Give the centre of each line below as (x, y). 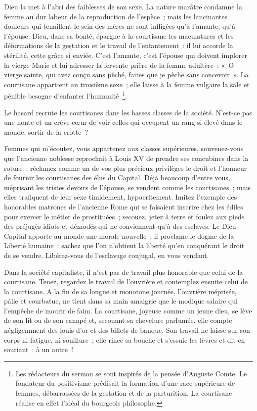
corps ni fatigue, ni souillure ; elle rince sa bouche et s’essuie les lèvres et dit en (125, 339)
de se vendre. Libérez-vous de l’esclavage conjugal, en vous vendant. (107, 255)
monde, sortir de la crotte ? (46, 131)
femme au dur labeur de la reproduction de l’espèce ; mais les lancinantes (116, 16)
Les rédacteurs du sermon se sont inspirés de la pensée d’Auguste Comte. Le (131, 373)
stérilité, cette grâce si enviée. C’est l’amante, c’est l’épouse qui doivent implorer (126, 55)
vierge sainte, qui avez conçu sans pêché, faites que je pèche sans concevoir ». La (126, 75)
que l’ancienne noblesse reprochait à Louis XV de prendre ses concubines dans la (126, 158)
